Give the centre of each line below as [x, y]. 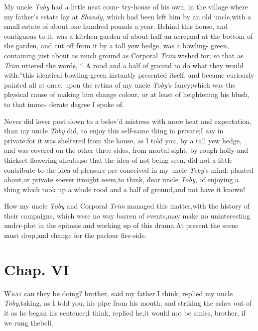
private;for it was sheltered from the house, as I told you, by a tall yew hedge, [123, 140]
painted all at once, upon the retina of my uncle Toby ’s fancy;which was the [120, 84]
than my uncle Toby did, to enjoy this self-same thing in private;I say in [114, 131]
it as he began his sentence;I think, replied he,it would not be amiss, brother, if [125, 312]
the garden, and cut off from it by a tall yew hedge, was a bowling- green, [117, 46]
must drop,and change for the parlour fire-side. [75, 235]
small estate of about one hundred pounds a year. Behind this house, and [116, 26]
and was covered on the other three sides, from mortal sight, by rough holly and [126, 150]
